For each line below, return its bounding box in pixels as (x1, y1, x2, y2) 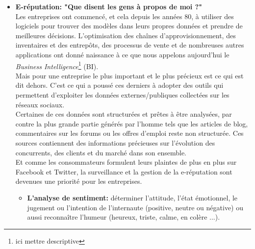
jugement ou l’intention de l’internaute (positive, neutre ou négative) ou (27, 202, 244, 212)
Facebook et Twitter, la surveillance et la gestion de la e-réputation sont (15, 166, 232, 176)
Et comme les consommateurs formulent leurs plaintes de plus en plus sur (15, 157, 237, 167)
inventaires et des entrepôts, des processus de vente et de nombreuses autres (15, 40, 244, 50)
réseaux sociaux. (15, 99, 65, 109)
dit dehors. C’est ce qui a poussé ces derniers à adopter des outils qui (15, 80, 224, 90)
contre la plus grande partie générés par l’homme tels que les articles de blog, (15, 118, 248, 128)
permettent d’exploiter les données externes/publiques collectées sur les (15, 90, 229, 100)
